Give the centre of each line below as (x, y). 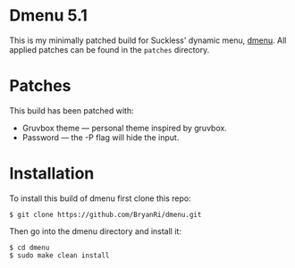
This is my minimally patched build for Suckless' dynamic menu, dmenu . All (148, 40)
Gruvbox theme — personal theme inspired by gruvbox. (125, 128)
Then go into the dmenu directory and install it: (95, 231)
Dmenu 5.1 (48, 16)
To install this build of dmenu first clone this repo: (100, 198)
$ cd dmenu (29, 247)
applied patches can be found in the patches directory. (110, 49)
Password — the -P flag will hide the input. (101, 137)
